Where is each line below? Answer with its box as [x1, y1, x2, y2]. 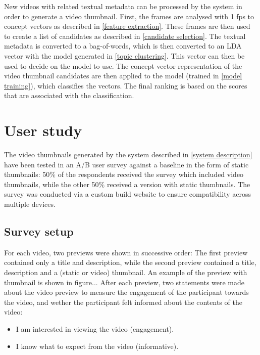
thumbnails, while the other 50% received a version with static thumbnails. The [4, 179, 250, 189]
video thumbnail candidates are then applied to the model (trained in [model [4, 70, 242, 81]
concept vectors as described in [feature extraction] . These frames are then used [4, 21, 250, 31]
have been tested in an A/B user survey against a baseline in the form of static [4, 159, 249, 169]
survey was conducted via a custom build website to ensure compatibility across [4, 189, 251, 199]
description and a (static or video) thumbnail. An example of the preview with [4, 267, 247, 278]
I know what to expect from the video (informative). [16, 340, 179, 351]
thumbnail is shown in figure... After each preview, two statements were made [4, 277, 245, 287]
